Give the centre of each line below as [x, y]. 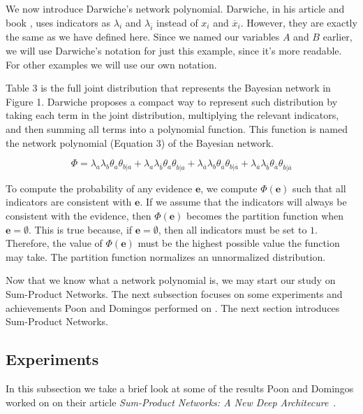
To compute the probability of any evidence [99, 188]
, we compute [229, 188]
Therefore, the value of [54, 243]
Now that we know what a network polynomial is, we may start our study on [171, 280]
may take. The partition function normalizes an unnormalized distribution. [166, 256]
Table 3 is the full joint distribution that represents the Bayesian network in [168, 88]
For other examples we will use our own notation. [111, 64]
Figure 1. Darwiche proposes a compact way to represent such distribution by [172, 101]
